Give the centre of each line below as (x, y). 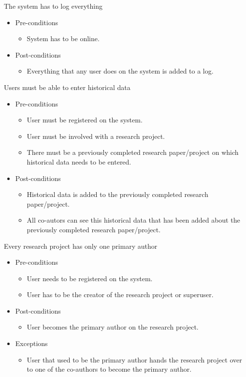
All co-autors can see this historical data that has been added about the (133, 220)
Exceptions (31, 343)
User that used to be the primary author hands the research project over (134, 359)
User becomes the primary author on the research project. (113, 327)
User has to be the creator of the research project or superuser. (120, 294)
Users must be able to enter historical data (67, 87)
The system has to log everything (53, 6)
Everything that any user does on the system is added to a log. (120, 71)
